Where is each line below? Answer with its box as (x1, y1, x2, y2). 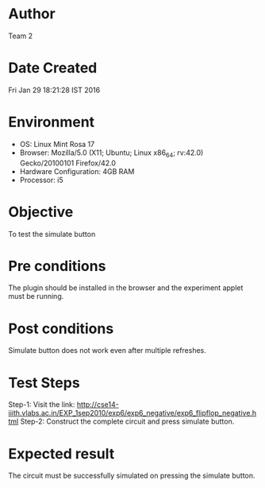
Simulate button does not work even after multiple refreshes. (8, 346, 206, 355)
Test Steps (8, 374, 81, 392)
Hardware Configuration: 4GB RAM (19, 166, 135, 176)
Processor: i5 (19, 175, 63, 184)
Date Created (8, 59, 98, 77)
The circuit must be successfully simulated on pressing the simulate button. (8, 471, 255, 481)
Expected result (8, 444, 115, 463)
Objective (8, 203, 74, 221)
